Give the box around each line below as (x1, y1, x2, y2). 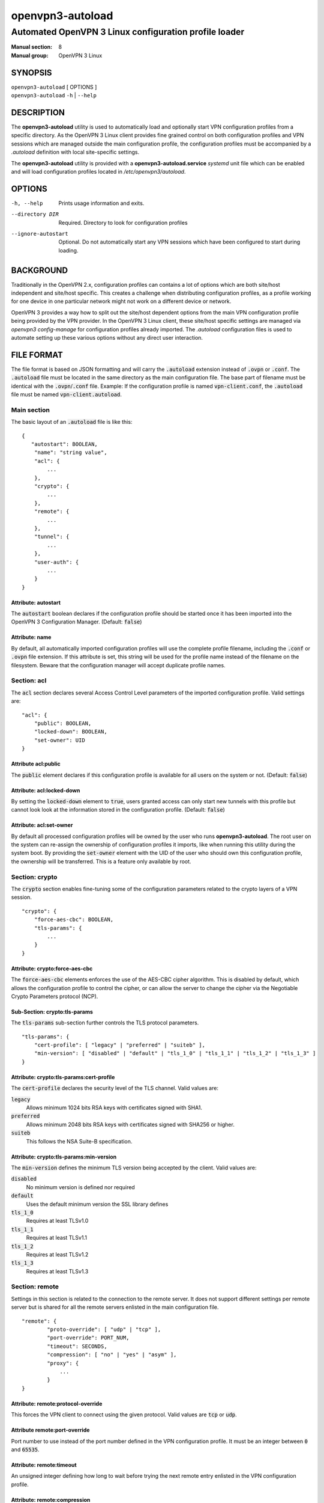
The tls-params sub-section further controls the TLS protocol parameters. (11, 1019, 199, 1026)
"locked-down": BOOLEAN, (34, 728, 107, 735)
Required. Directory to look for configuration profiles (58, 219, 188, 226)
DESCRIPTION (11, 107, 65, 117)
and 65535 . (11, 1446, 40, 1453)
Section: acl (11, 676, 47, 685)
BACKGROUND (11, 265, 68, 275)
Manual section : (11, 43, 53, 51)
